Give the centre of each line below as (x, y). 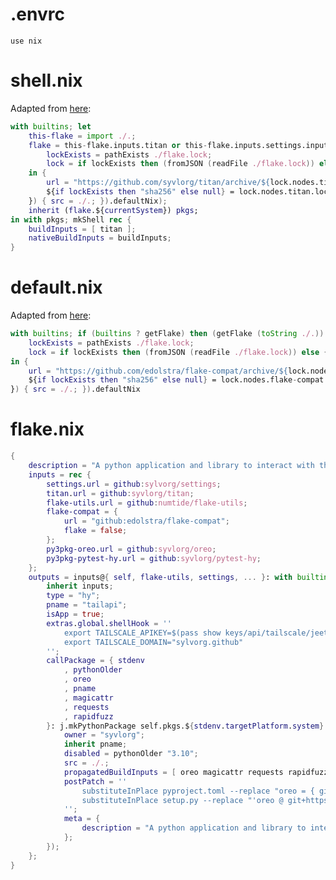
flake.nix (47, 429)
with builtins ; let (51, 126)
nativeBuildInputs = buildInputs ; (100, 238)
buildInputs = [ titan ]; (82, 229)
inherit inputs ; (80, 586)
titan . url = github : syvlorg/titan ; (120, 493)
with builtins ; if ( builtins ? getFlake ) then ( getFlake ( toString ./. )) (167, 334)
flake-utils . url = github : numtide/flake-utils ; (147, 503)
